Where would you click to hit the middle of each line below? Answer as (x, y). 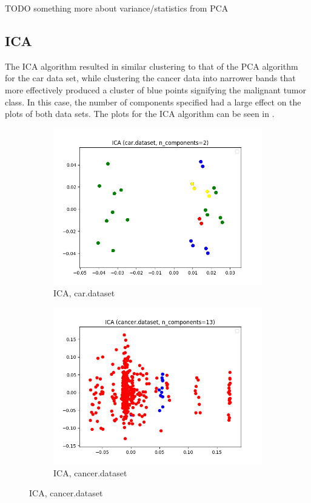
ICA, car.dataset (84, 293)
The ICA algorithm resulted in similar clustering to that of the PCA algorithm (152, 66)
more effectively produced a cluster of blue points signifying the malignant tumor (156, 89)
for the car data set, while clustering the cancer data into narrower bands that (150, 78)
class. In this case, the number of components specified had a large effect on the (153, 102)
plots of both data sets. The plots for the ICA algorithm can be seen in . (140, 114)
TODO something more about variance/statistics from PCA (117, 8)
